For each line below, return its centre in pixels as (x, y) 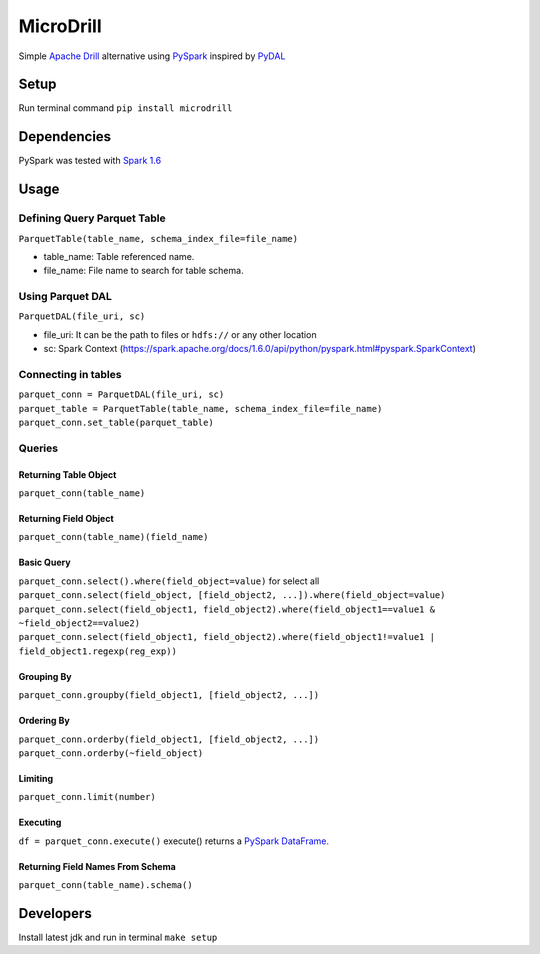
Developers (55, 913)
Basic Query (44, 562)
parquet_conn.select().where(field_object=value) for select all (169, 581)
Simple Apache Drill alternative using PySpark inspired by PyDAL (152, 56)
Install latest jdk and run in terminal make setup (118, 937)
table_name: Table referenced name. (119, 256)
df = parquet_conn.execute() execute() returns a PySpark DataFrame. (174, 841)
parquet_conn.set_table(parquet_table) (116, 423)
